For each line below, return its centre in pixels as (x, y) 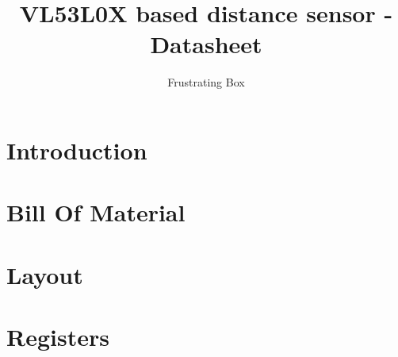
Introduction (77, 150)
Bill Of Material (96, 212)
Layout (45, 274)
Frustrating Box (206, 82)
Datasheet (206, 44)
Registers (58, 337)
